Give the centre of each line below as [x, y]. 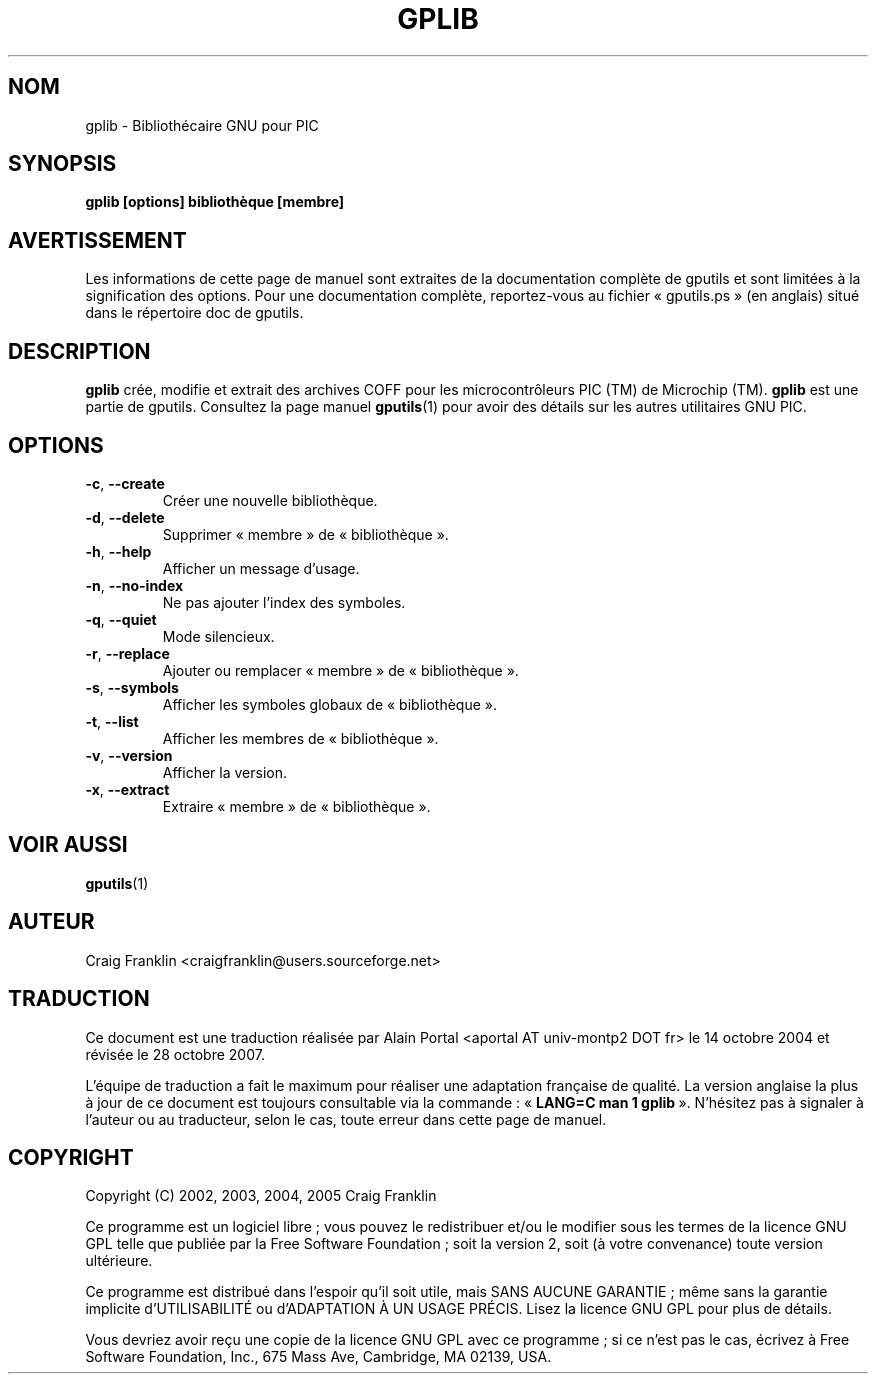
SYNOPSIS [62, 164]
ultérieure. [119, 1261]
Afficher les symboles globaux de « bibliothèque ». [329, 704]
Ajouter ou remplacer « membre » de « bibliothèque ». [340, 670]
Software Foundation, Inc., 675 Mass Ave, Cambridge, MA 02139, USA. [318, 1357]
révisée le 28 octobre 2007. [175, 1054]
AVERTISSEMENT [97, 240]
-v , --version [129, 755]
